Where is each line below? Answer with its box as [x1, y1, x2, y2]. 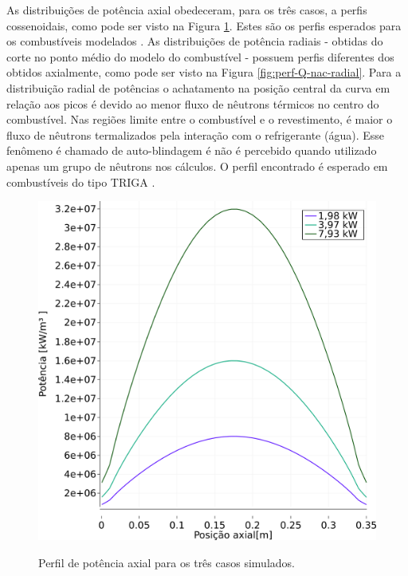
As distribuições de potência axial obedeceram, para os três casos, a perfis [6, 2, 367, 18]
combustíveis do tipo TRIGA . [6, 173, 155, 190]
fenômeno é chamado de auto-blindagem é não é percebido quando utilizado [6, 142, 377, 159]
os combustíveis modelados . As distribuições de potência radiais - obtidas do [6, 33, 383, 49]
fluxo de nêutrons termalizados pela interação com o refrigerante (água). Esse [6, 126, 384, 143]
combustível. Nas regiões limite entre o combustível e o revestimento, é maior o [6, 111, 393, 128]
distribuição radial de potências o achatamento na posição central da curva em [6, 79, 390, 96]
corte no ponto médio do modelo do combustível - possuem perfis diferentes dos [6, 48, 394, 65]
